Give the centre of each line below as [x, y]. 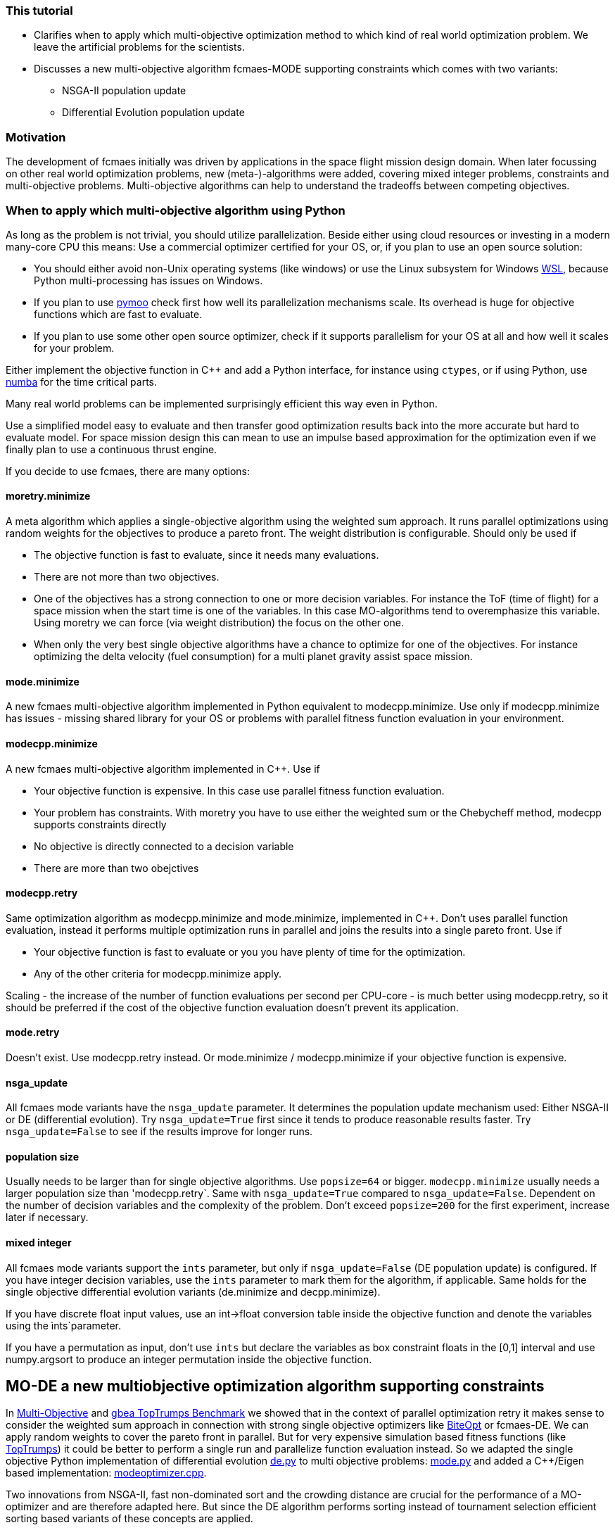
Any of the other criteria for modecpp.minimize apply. [158, 973]
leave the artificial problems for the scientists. [139, 47]
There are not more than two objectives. [127, 577]
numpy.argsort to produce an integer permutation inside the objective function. [189, 1359]
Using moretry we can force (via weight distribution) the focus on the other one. [219, 623]
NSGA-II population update [124, 91]
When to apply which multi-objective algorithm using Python [176, 210]
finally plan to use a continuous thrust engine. [112, 449]
